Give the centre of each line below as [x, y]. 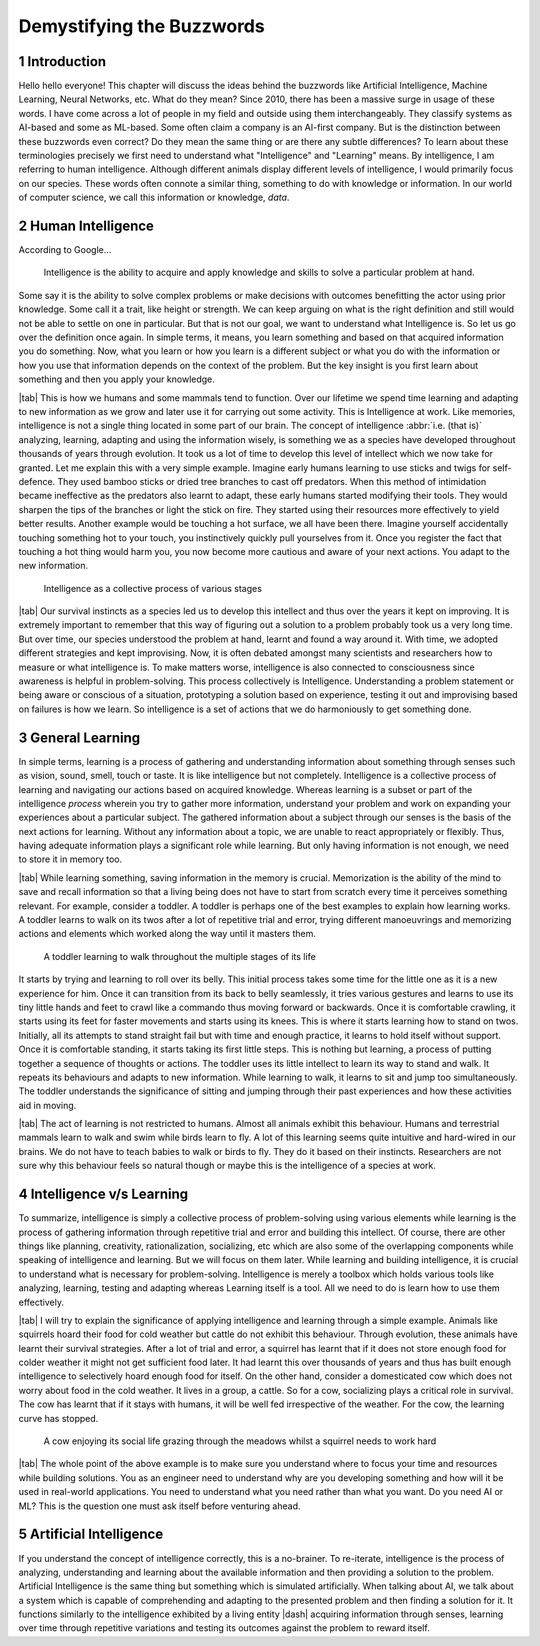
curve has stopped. [58, 1418]
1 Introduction [62, 61]
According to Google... [65, 250]
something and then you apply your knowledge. [116, 379]
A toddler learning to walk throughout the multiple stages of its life [180, 956]
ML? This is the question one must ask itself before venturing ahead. [159, 1506]
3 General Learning [79, 737]
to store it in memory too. [70, 859]
